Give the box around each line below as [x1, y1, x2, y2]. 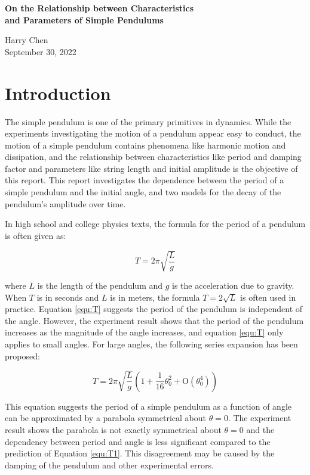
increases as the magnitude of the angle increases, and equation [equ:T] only [5, 326, 284, 338]
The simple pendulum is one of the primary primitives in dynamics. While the [5, 115, 291, 128]
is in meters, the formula [110, 291, 200, 303]
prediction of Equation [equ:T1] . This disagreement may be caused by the [5, 447, 275, 459]
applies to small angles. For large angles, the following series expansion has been [5, 337, 298, 350]
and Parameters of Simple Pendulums [5, 13, 164, 26]
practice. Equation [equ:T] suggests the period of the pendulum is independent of [5, 302, 303, 315]
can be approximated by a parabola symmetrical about [5, 412, 206, 424]
